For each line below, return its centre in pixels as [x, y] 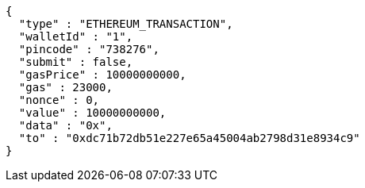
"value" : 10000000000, [92, 113]
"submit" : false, [76, 62]
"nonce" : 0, [59, 100]
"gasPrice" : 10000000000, [102, 75]
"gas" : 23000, [65, 87]
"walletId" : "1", [76, 36]
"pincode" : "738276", [89, 49]
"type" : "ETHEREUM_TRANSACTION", [126, 24]
